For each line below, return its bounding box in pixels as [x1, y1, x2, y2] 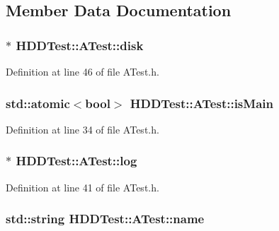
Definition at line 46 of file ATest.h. [6, 64, 159, 78]
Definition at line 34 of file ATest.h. [6, 122, 159, 136]
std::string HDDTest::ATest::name [6, 210, 205, 227]
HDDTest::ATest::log [16, 152, 137, 170]
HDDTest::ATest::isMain [130, 94, 273, 112]
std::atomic [6, 94, 70, 112]
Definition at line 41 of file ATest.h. [6, 179, 159, 194]
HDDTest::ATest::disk [16, 36, 144, 54]
